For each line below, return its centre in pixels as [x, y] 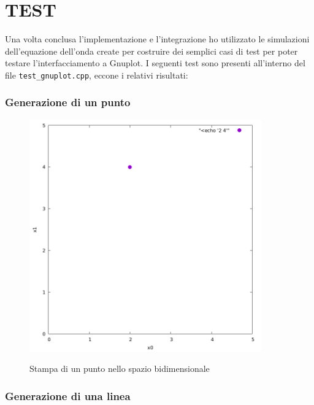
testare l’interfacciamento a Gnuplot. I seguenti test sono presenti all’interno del [155, 63]
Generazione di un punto [68, 102]
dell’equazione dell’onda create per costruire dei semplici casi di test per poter [151, 51]
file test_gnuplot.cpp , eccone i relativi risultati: [97, 75]
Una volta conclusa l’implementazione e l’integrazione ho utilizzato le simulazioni [157, 39]
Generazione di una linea [68, 395]
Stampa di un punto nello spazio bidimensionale [120, 368]
